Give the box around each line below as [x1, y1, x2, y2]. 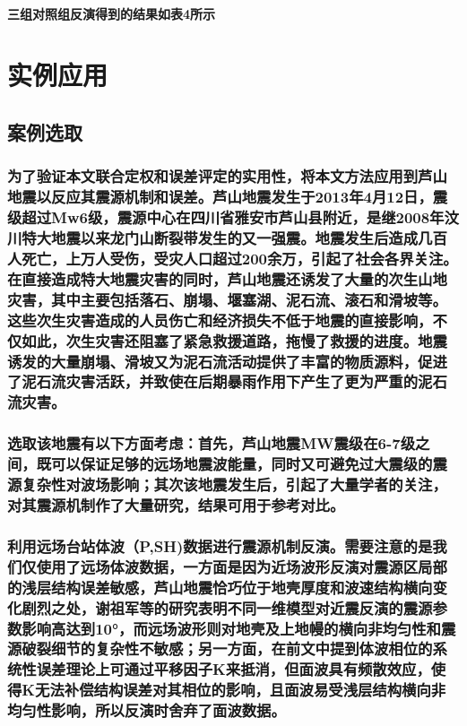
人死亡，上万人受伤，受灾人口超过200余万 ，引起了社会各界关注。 [7, 246, 458, 269]
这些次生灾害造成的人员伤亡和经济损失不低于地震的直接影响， [7, 308, 433, 331]
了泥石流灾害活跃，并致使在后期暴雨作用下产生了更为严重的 [7, 370, 419, 393]
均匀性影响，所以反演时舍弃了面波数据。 [7, 699, 286, 722]
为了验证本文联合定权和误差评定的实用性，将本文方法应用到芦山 [7, 165, 447, 187]
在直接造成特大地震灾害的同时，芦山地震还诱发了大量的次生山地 [7, 267, 447, 290]
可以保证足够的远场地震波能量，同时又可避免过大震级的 [51, 453, 433, 475]
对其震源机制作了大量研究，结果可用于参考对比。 [7, 494, 345, 516]
